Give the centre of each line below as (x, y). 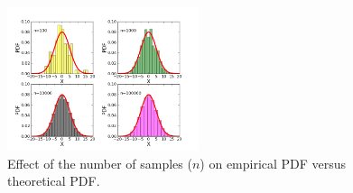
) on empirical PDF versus (273, 163)
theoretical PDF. (54, 181)
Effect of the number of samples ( (100, 163)
